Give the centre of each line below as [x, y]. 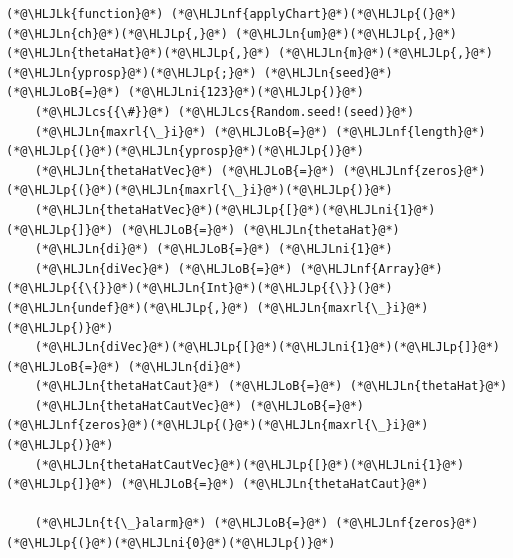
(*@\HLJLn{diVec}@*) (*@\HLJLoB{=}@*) [163, 268]
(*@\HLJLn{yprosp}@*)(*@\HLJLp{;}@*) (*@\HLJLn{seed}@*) [199, 72]
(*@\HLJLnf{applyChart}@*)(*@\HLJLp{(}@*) [314, 14]
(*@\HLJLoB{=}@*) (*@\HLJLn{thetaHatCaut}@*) [274, 484]
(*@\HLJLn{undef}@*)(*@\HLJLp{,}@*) [128, 307]
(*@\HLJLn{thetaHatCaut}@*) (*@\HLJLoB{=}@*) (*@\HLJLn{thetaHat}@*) [271, 386]
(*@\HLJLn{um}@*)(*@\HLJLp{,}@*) [346, 33]
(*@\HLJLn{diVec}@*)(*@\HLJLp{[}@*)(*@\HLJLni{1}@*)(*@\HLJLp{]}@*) [267, 347]
